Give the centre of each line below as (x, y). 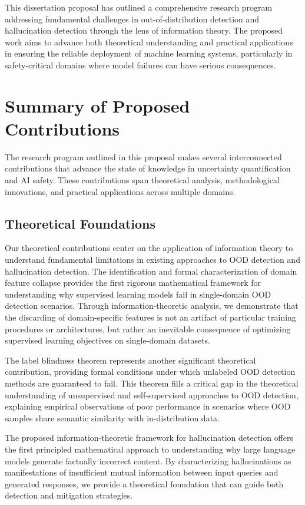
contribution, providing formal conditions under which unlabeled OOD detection (150, 372)
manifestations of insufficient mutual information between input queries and (142, 472)
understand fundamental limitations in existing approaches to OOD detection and (152, 260)
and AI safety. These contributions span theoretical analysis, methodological (142, 180)
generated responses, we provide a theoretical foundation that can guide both (144, 483)
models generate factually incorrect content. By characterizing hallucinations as (148, 461)
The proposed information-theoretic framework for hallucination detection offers (149, 438)
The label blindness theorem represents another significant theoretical (130, 360)
